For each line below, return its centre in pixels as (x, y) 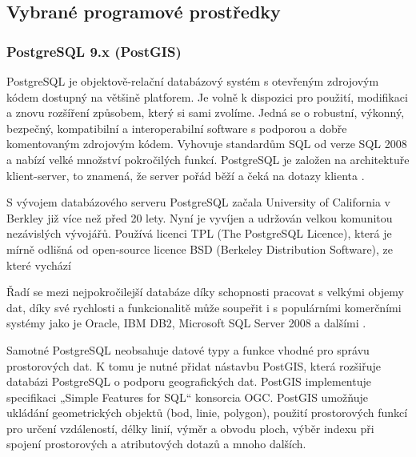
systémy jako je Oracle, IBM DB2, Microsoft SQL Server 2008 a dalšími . (186, 323)
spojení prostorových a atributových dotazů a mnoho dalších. (156, 444)
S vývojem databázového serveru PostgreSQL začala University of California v (198, 202)
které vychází (39, 265)
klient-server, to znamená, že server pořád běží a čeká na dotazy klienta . (186, 175)
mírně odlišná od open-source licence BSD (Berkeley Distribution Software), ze (200, 249)
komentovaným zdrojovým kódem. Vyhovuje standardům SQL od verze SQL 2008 (207, 144)
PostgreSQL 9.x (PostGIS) (94, 51)
